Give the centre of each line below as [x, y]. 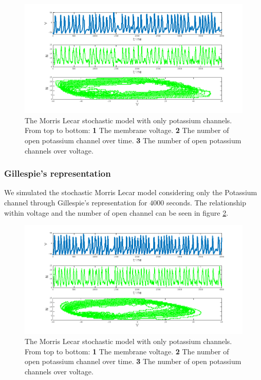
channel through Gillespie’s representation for [76, 202]
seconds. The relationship [206, 202]
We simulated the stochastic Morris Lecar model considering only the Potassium [131, 192]
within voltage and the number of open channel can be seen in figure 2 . [116, 212]
